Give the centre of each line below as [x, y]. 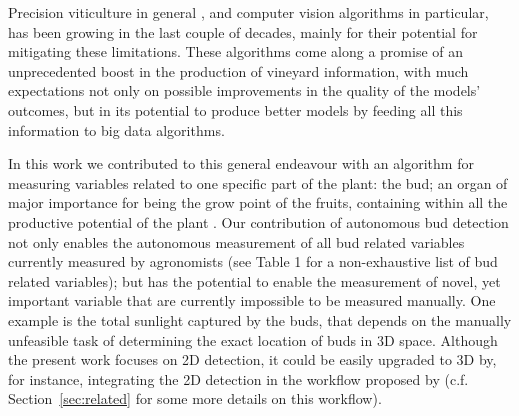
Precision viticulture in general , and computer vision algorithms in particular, [248, 12]
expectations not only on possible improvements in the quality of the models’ [244, 90]
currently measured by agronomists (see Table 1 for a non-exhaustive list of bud [253, 261]
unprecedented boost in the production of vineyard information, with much [238, 70]
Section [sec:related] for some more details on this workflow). [195, 398]
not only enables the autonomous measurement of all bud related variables [236, 241]
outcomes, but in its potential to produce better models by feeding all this [235, 109]
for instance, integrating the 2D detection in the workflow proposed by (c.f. [238, 378]
